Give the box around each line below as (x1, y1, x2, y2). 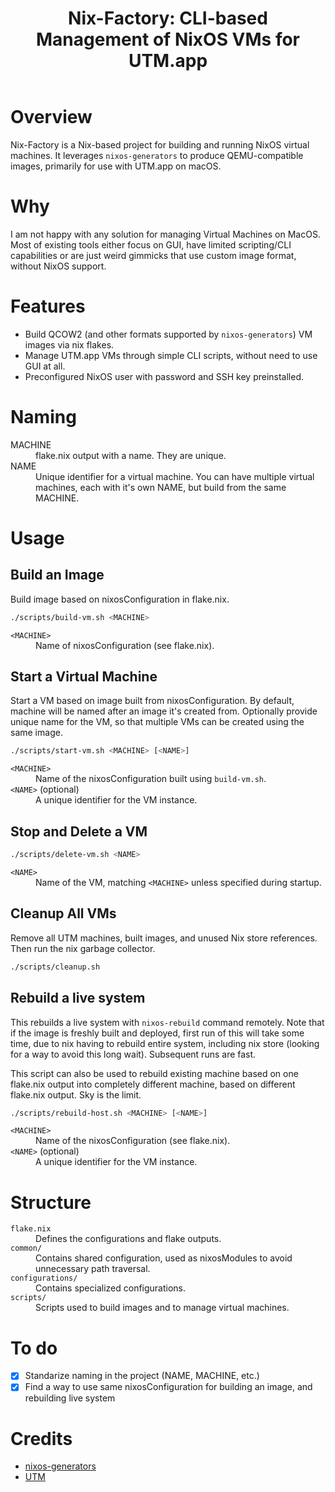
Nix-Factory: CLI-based (68, 7, 268, 30)
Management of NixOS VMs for (35, 28, 301, 51)
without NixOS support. (10, 260, 107, 272)
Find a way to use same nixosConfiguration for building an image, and (24, 1381, 313, 1393)
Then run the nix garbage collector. (10, 942, 156, 954)
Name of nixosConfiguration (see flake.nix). (35, 639, 215, 651)
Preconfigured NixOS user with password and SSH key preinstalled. (24, 370, 305, 382)
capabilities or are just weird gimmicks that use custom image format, (10, 249, 297, 261)
